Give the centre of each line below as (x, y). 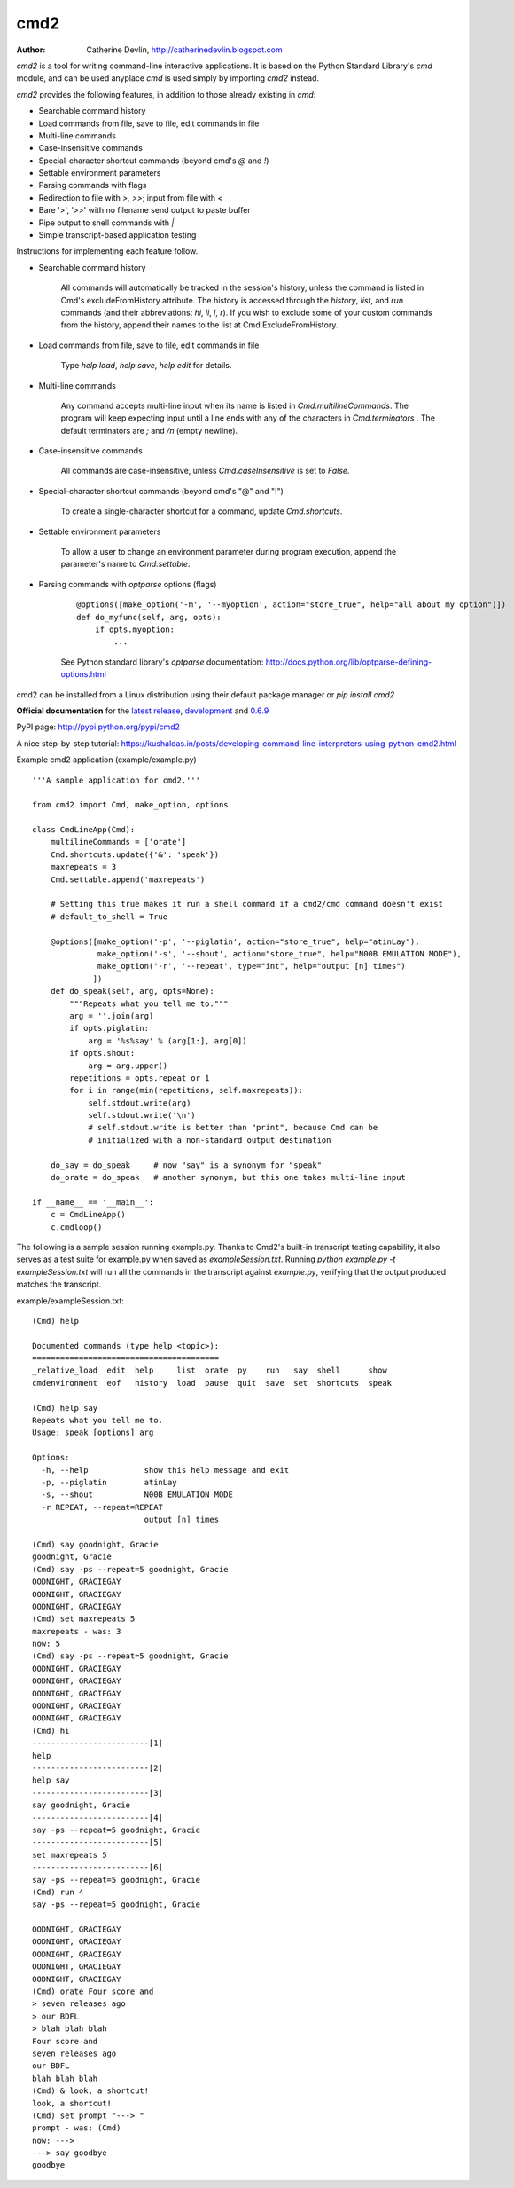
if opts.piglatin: (109, 1028)
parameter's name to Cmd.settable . (125, 564)
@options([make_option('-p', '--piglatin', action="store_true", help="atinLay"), (235, 941)
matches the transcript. (59, 1284)
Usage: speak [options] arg (93, 1432)
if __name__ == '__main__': (93, 1202)
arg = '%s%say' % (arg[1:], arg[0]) (167, 1041)
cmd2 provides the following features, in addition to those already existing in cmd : (166, 94)
